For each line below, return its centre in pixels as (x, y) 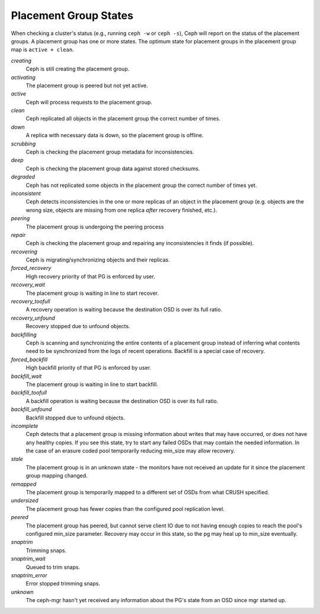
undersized (25, 501)
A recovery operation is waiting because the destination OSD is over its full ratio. (124, 310)
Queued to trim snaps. (53, 567)
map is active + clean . (42, 50)
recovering (24, 252)
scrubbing (23, 144)
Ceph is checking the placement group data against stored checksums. (113, 168)
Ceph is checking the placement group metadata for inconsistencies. (110, 152)
